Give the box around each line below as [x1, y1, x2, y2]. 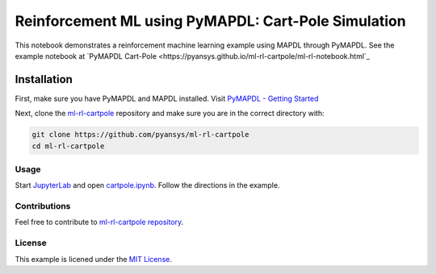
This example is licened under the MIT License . [15, 254, 173, 264]
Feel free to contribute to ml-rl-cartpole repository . [15, 218, 184, 227]
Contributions [15, 201, 71, 212]
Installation [15, 73, 73, 86]
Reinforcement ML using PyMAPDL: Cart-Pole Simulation [15, 12, 407, 30]
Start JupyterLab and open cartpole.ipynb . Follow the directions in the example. [15, 181, 280, 190]
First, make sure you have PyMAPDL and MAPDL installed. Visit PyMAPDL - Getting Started [15, 93, 319, 103]
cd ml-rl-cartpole [31, 141, 105, 151]
